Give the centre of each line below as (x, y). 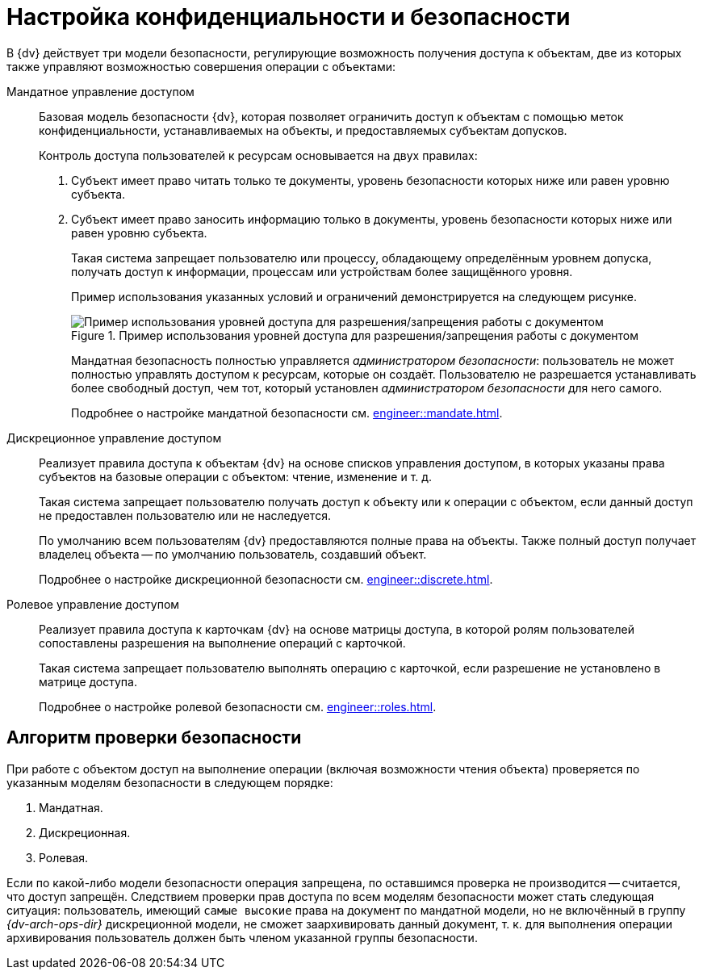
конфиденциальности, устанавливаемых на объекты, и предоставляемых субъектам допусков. (303, 130)
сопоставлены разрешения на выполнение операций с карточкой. (222, 643)
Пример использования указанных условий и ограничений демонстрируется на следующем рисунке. (354, 296)
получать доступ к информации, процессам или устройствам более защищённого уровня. (322, 271)
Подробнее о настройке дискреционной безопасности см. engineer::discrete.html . (266, 579)
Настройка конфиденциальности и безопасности (289, 17)
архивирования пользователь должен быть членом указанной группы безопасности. (242, 937)
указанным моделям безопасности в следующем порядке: (170, 782)
